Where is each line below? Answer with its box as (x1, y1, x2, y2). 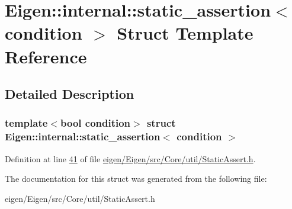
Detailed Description (5, 85, 134, 103)
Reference (5, 44, 87, 68)
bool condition (60, 115, 131, 130)
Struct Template (117, 21, 254, 45)
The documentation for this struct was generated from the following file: (5, 172, 267, 185)
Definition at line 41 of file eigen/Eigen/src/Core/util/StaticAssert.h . (5, 152, 256, 165)
